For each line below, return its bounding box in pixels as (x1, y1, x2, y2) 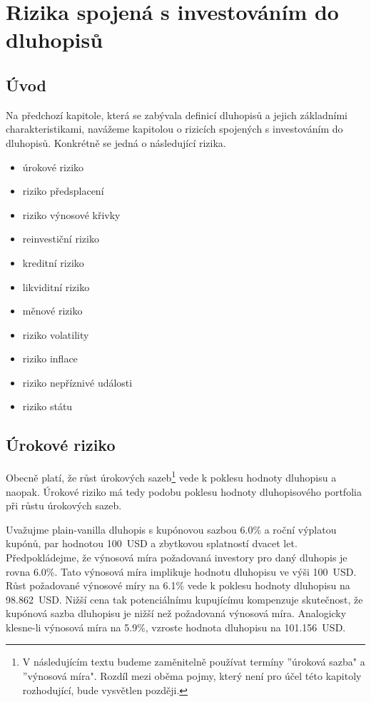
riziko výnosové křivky (22, 207, 121, 222)
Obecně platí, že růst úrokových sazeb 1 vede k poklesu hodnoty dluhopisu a (6, 468, 337, 484)
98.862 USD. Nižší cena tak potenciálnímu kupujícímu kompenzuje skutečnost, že (6, 591, 363, 606)
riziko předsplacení (22, 183, 104, 198)
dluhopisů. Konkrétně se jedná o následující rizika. (6, 135, 226, 150)
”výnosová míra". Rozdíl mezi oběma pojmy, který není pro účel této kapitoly (22, 668, 362, 683)
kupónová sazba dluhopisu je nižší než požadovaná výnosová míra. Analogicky (6, 606, 347, 621)
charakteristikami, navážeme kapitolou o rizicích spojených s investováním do (6, 121, 343, 136)
